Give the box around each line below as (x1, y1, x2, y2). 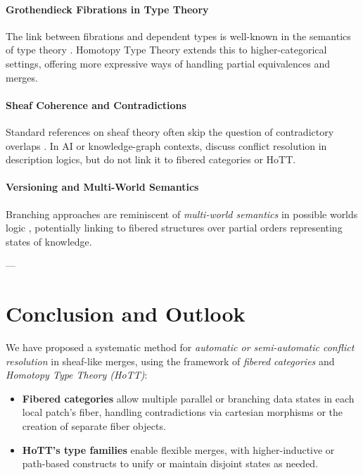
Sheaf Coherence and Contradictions (6, 97, 186, 112)
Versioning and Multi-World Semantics (6, 179, 199, 194)
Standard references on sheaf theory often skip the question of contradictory (6, 124, 334, 139)
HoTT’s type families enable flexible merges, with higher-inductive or (22, 442, 335, 457)
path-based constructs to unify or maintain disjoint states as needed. (22, 456, 319, 471)
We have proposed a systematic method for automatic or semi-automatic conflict (6, 340, 355, 355)
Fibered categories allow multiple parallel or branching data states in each (22, 391, 355, 405)
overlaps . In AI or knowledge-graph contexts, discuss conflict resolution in (6, 138, 327, 153)
